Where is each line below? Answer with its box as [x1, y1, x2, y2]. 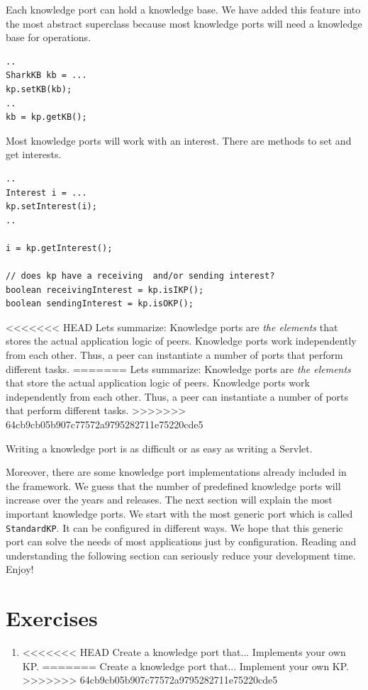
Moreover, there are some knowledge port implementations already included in [6, 464, 347, 479]
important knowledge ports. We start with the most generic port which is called [6, 506, 353, 521]
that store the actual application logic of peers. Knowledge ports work [6, 375, 310, 390]
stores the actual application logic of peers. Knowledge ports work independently [6, 333, 357, 348]
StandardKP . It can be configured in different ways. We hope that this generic [6, 520, 343, 535]
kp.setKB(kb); [6, 84, 72, 94]
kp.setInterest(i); [6, 201, 97, 212]
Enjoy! [6, 562, 34, 577]
